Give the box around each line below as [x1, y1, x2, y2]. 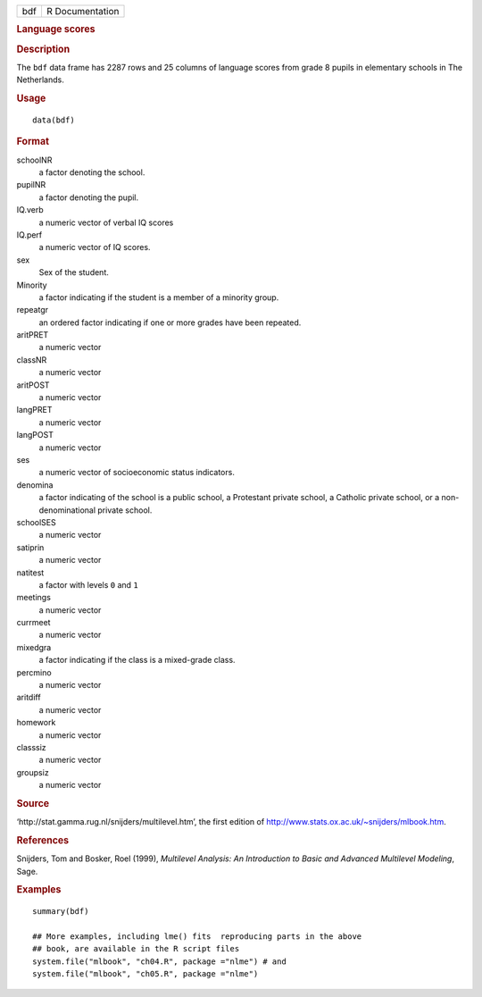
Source [16, 797, 50, 809]
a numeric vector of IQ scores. [38, 242, 151, 253]
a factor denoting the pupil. [38, 192, 139, 203]
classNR [16, 354, 47, 365]
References [16, 834, 70, 846]
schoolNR [16, 155, 53, 165]
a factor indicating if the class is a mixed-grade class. [38, 655, 236, 666]
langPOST [16, 430, 54, 440]
